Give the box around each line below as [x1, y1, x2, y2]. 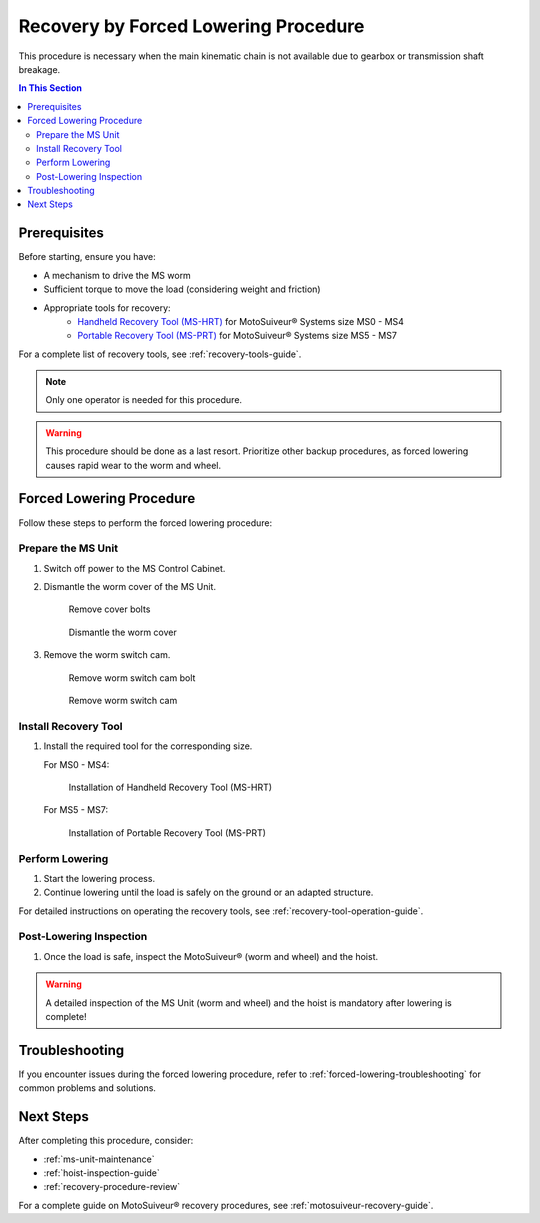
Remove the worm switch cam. [43, 649, 171, 661]
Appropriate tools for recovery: [43, 301, 171, 314]
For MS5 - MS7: [43, 804, 109, 816]
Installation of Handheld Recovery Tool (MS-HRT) [68, 781, 273, 793]
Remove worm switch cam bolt [68, 671, 196, 684]
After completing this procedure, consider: [18, 1135, 194, 1147]
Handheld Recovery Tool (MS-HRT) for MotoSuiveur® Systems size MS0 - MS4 [77, 315, 405, 327]
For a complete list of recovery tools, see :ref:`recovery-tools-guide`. [18, 348, 302, 360]
